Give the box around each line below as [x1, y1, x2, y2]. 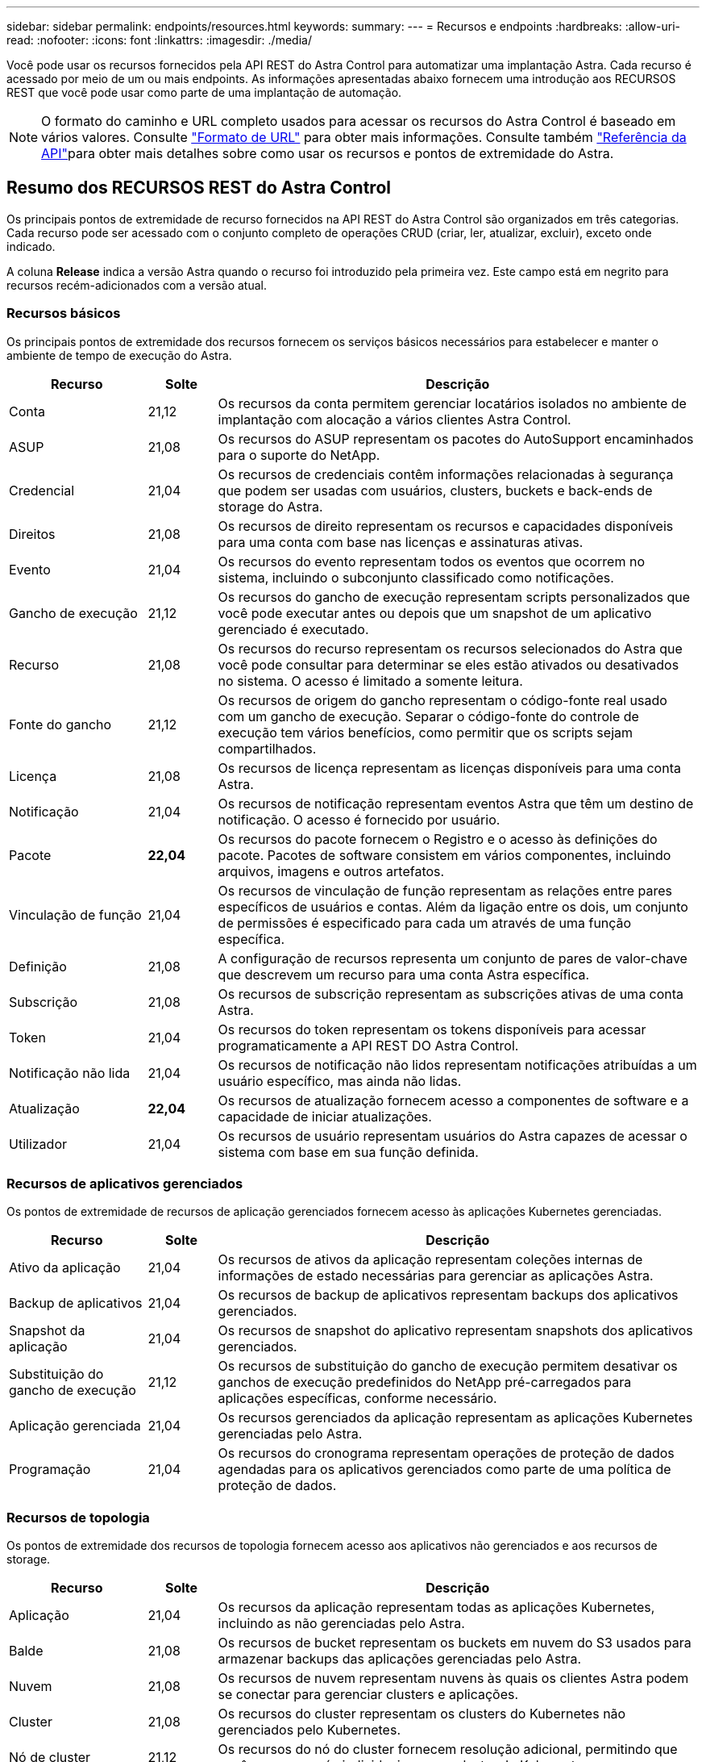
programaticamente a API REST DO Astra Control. [218, 1037, 519, 1054]
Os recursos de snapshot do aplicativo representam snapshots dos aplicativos [218, 1322, 693, 1339]
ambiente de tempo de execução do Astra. [6, 348, 232, 362]
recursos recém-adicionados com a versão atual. [6, 278, 267, 292]
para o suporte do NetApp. [218, 446, 380, 463]
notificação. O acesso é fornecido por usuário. [218, 811, 500, 828]
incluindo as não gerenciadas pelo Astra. [218, 1615, 465, 1632]
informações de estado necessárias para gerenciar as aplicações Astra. [218, 1267, 654, 1284]
